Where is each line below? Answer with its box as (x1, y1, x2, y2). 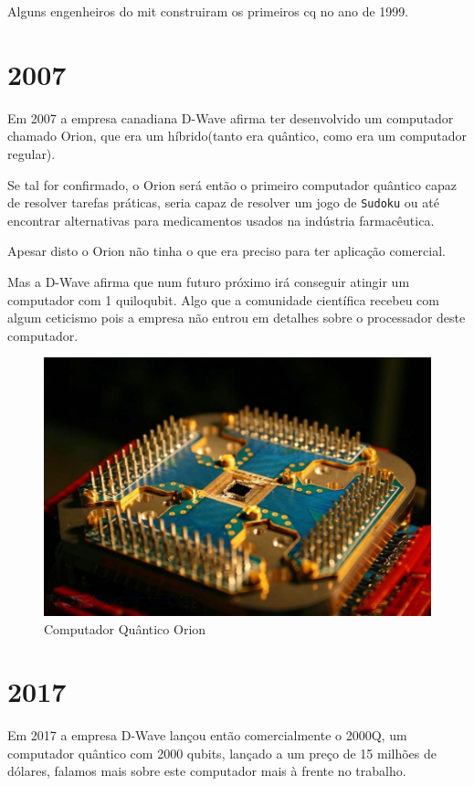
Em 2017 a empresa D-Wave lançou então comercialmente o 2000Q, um (7, 726, 407, 745)
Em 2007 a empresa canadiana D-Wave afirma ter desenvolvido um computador (7, 108, 454, 127)
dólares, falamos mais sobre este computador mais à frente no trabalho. (7, 761, 406, 781)
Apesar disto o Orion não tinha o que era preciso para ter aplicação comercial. (7, 241, 446, 260)
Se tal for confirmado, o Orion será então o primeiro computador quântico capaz (7, 175, 457, 194)
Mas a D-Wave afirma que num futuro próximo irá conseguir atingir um (7, 271, 410, 291)
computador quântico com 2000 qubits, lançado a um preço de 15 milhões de (7, 743, 437, 762)
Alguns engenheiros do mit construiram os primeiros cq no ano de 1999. (7, 2, 409, 20)
